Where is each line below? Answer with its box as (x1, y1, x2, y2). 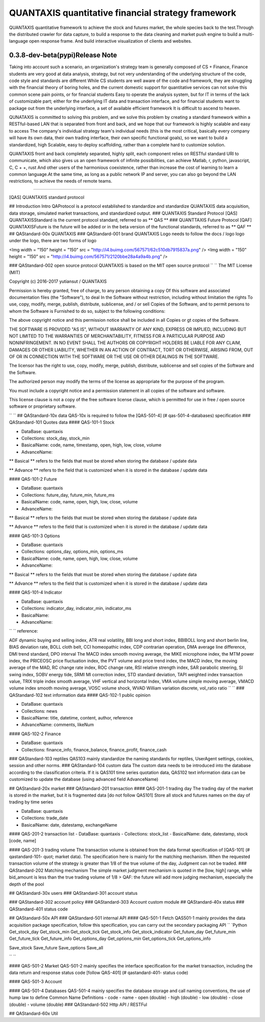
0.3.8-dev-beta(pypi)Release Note (9, 51, 117, 59)
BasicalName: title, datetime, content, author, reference (21, 715, 133, 721)
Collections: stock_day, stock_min (21, 435, 90, 441)
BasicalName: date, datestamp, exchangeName (21, 822, 117, 828)
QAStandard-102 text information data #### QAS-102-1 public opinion (9, 692, 151, 698)
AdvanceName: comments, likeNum (21, 722, 94, 728)
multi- (242, 31, 255, 37)
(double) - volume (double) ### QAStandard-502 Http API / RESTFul (9, 1001, 147, 1007)
